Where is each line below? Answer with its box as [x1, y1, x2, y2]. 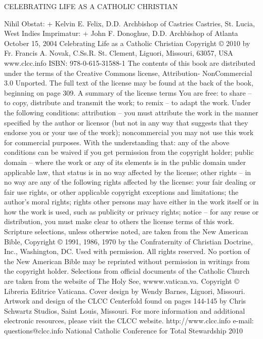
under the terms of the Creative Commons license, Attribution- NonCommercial [4, 67, 252, 78]
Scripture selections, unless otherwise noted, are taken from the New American [4, 226, 248, 237]
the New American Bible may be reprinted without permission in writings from [4, 256, 250, 266]
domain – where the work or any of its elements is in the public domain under [4, 156, 246, 167]
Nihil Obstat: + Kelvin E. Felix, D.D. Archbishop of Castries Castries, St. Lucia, [4, 18, 255, 28]
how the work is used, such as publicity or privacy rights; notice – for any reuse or [4, 206, 259, 217]
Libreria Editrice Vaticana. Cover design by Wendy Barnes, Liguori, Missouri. [4, 285, 245, 296]
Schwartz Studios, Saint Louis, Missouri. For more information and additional [4, 305, 245, 316]
